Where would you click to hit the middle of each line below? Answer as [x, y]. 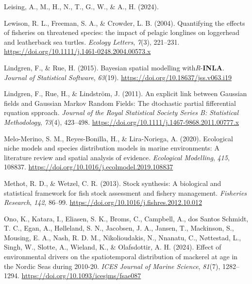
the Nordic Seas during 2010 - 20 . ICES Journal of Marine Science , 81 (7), [112, 266]
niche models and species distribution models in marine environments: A [112, 148]
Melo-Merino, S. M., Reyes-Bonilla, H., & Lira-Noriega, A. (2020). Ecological [118, 138]
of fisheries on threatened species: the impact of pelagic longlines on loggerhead [122, 32]
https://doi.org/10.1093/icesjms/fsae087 [81, 276]
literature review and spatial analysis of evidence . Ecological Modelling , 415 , [117, 157]
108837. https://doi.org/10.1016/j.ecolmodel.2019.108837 [89, 167]
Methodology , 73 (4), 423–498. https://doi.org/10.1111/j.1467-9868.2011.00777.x [122, 122]
